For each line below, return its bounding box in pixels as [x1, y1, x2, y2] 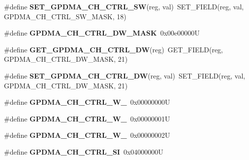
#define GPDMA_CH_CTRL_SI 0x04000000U [4, 146, 163, 157]
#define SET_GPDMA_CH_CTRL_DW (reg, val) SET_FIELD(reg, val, [4, 70, 246, 80]
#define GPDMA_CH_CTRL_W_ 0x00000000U [4, 97, 170, 107]
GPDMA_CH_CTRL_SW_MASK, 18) [4, 11, 126, 21]
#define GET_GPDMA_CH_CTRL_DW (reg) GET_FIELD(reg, [4, 44, 223, 54]
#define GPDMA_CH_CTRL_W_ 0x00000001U [4, 113, 170, 123]
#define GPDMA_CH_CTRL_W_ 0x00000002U [4, 130, 170, 140]
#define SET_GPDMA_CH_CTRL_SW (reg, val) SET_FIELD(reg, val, [4, 1, 244, 11]
